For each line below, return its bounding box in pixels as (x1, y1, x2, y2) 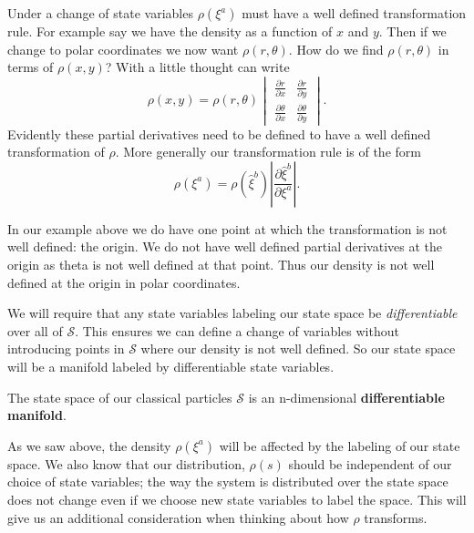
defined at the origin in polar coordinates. (7, 272, 241, 292)
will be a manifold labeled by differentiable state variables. (7, 357, 335, 376)
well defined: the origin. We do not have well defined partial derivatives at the (7, 237, 442, 256)
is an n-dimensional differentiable (248, 387, 445, 406)
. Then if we (378, 22, 447, 40)
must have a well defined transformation (242, 4, 467, 22)
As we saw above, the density (7, 436, 171, 455)
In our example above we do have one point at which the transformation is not (7, 219, 448, 238)
